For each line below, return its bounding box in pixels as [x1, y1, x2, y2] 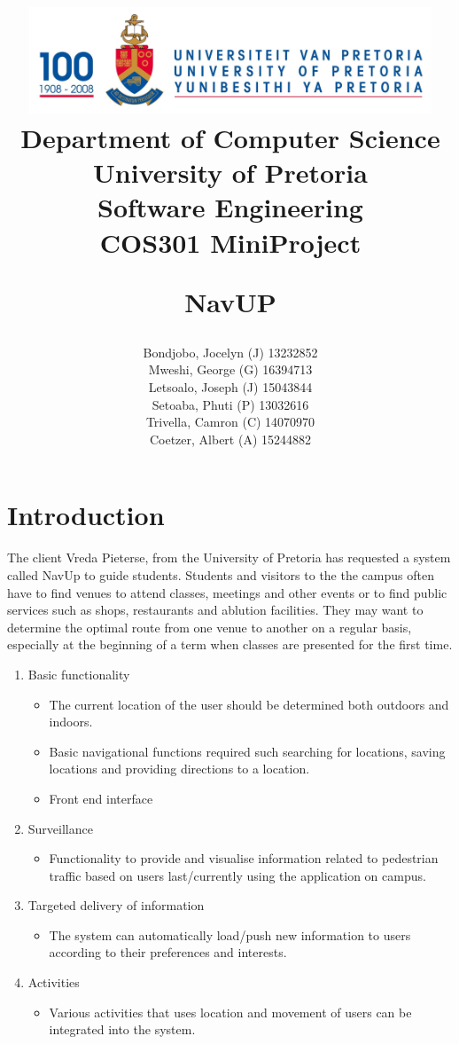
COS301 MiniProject [99, 224, 362, 260]
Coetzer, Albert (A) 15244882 [149, 429, 312, 448]
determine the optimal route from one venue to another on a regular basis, [7, 617, 412, 636]
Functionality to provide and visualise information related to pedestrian [49, 849, 439, 867]
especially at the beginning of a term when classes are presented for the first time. [7, 635, 453, 654]
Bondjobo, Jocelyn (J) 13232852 [143, 342, 318, 361]
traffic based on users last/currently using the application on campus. [49, 866, 426, 884]
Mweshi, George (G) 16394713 [148, 360, 313, 379]
